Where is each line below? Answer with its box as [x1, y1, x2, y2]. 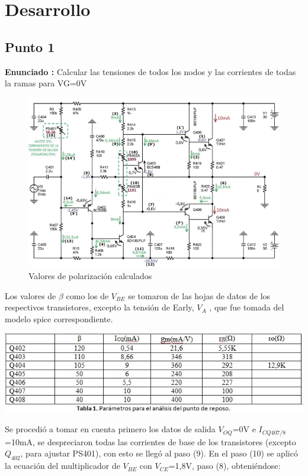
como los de [66, 289, 109, 302]
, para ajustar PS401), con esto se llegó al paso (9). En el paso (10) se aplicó [20, 447, 298, 459]
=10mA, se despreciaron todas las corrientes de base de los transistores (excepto [5, 435, 296, 448]
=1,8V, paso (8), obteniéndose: [168, 459, 281, 472]
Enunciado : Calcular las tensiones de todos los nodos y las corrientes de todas [5, 65, 296, 77]
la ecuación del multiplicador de [5, 459, 120, 472]
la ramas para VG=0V [5, 77, 87, 89]
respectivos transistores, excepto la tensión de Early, [5, 301, 194, 313]
